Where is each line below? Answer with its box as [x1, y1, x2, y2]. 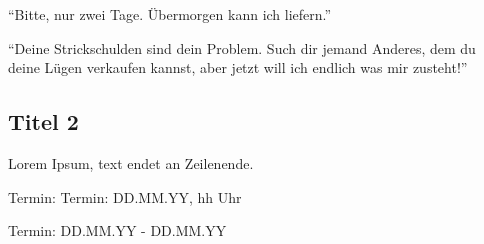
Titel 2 [8, 106, 79, 137]
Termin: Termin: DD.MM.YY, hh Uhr [8, 186, 242, 207]
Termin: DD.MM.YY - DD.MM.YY [8, 220, 227, 241]
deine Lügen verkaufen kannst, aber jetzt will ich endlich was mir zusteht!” [8, 57, 468, 78]
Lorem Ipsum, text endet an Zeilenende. [8, 152, 254, 173]
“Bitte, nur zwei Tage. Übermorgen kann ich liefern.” [8, 4, 332, 24]
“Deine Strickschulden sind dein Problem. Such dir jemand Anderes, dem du [8, 37, 476, 58]
